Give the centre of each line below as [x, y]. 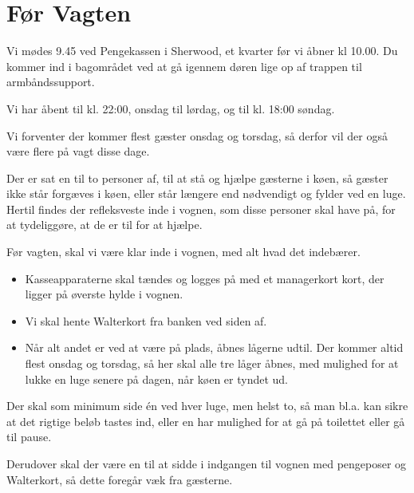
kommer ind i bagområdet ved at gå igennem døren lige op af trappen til [184, 66]
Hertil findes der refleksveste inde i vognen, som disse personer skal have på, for [201, 209]
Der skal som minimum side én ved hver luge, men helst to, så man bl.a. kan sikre [207, 406]
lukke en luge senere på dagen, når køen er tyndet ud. [156, 379]
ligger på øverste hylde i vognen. [104, 294]
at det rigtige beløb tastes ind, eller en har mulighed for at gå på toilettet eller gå [206, 421]
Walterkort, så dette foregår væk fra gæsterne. [120, 479]
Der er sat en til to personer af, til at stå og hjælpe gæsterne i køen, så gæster [197, 177]
